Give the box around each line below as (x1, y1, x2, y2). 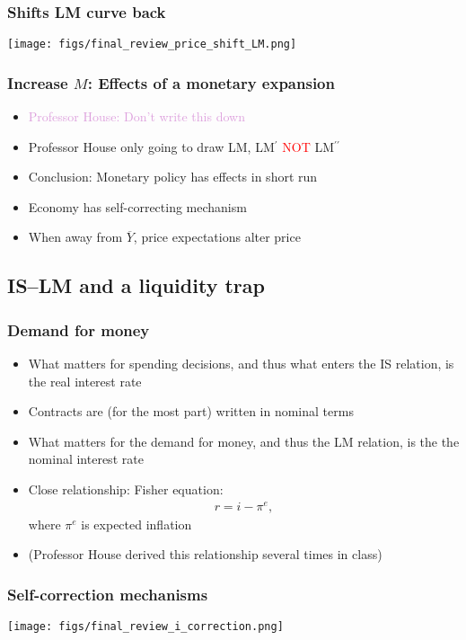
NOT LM (282, 137, 334, 156)
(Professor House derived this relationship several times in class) (28, 545, 382, 564)
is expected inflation (81, 514, 192, 533)
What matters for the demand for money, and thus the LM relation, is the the (28, 431, 460, 450)
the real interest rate (28, 371, 142, 390)
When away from (28, 227, 123, 246)
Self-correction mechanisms (7, 582, 208, 605)
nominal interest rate (28, 449, 144, 468)
